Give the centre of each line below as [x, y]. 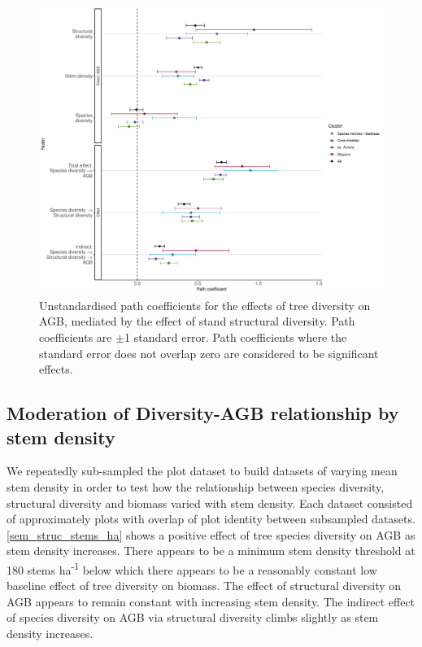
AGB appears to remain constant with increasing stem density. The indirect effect [211, 601]
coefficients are [76, 337]
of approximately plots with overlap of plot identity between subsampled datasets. [211, 519]
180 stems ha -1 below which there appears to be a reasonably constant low [192, 568]
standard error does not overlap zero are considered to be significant [209, 353]
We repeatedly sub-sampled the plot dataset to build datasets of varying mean [202, 471]
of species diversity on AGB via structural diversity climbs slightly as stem [193, 617]
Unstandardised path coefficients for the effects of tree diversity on [205, 305]
